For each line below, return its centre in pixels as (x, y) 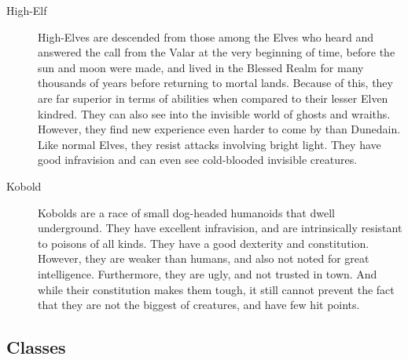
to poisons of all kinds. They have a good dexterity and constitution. (204, 243)
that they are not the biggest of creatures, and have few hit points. (199, 305)
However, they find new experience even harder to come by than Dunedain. (219, 129)
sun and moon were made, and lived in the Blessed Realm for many (201, 67)
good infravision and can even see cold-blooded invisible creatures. (198, 160)
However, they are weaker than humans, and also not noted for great (204, 258)
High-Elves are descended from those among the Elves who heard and (206, 36)
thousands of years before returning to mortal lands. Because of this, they (215, 83)
